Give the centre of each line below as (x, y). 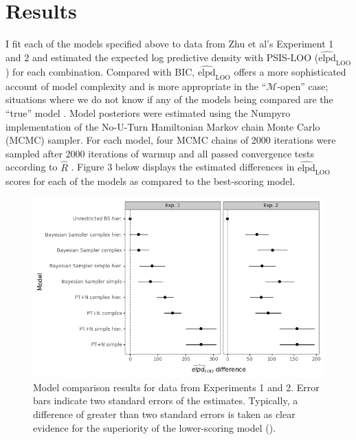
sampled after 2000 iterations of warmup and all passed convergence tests (160, 153)
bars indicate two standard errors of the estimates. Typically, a (166, 400)
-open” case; (303, 86)
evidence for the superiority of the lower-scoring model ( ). (155, 427)
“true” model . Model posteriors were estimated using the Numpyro (148, 112)
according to (32, 167)
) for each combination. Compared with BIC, (100, 71)
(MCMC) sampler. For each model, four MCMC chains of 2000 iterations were (171, 140)
